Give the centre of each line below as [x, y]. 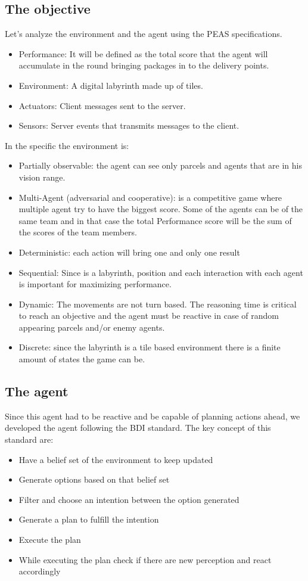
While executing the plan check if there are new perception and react [145, 559]
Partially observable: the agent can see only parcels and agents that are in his [160, 165]
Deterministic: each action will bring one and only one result [129, 252]
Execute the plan [50, 540]
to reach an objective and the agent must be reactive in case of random [149, 316]
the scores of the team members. [78, 232]
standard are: [29, 439]
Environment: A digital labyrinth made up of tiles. [111, 85]
